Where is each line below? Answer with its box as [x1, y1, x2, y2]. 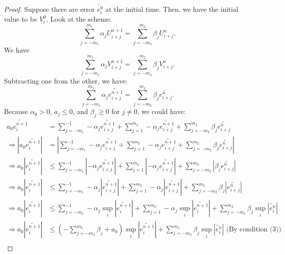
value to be [4, 14, 37, 24]
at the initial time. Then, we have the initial [105, 4, 238, 14]
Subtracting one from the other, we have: [4, 75, 128, 85]
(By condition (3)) [226, 226, 282, 233]
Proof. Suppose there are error [4, 4, 95, 14]
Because [4, 106, 28, 116]
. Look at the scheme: [46, 14, 111, 24]
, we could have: [137, 106, 186, 116]
